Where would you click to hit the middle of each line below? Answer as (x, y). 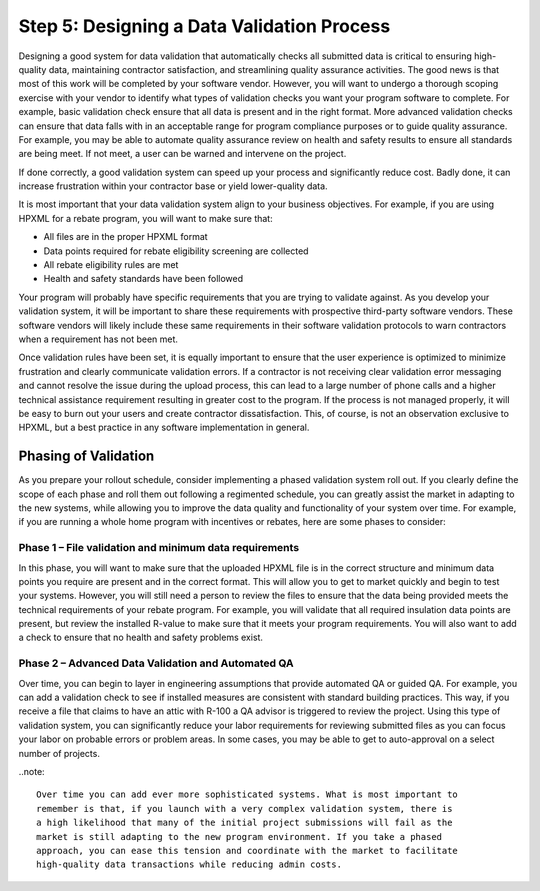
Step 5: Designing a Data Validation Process (204, 26)
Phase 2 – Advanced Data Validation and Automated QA (156, 663)
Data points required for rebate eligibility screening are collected (176, 251)
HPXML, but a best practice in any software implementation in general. (164, 427)
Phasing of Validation (86, 456)
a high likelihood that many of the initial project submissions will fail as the (244, 823)
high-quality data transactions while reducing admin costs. (189, 864)
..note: (31, 771)
